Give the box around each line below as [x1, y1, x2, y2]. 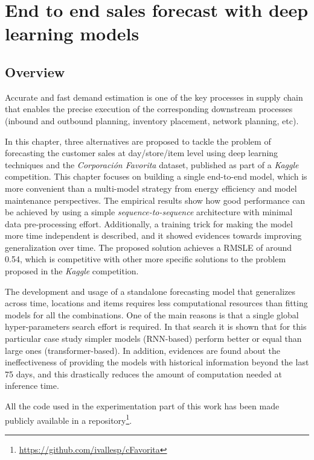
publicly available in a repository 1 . [5, 412, 132, 426]
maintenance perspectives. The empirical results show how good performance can [5, 194, 306, 206]
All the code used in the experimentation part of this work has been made [5, 400, 280, 412]
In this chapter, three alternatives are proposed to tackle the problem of [5, 134, 271, 147]
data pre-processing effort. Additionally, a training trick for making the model [5, 217, 293, 230]
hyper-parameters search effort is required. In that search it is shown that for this [5, 320, 307, 333]
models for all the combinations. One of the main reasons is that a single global [5, 308, 299, 321]
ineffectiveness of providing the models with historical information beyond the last [5, 356, 309, 368]
